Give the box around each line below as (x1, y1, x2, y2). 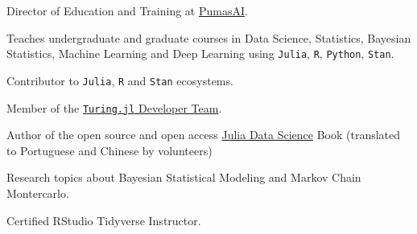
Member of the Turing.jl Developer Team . (6, 99, 222, 116)
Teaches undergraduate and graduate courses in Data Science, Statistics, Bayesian (6, 29, 411, 46)
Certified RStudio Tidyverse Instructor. (6, 211, 201, 228)
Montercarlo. (6, 184, 69, 201)
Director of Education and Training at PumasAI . (6, 2, 248, 18)
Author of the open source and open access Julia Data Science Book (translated (6, 126, 401, 143)
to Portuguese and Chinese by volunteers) (6, 142, 213, 158)
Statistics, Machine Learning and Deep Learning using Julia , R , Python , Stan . (6, 45, 394, 62)
